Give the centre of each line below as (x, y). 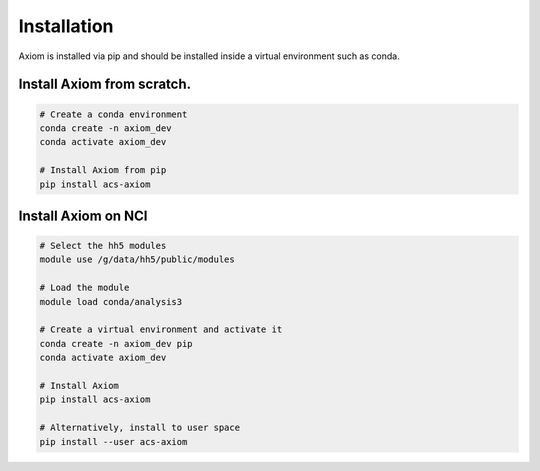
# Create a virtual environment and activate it (161, 329)
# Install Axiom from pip (103, 170)
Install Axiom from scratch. (105, 84)
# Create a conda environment (113, 114)
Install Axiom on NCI (83, 215)
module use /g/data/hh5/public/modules (137, 259)
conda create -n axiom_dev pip (116, 343)
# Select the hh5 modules (103, 246)
